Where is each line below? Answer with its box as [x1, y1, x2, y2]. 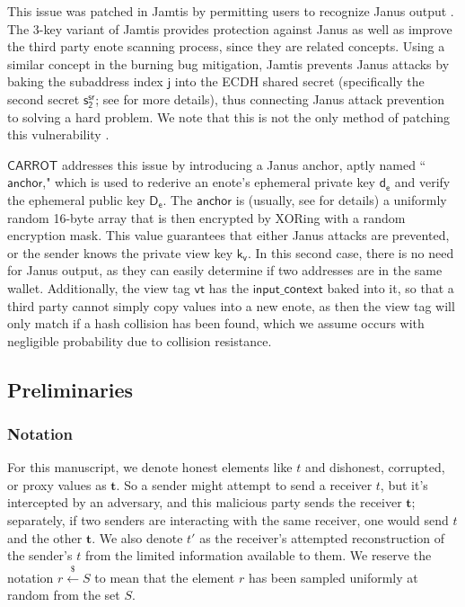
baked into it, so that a [327, 278, 454, 297]
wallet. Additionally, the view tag [7, 278, 190, 297]
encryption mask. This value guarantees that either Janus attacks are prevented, [7, 226, 450, 245]
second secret [7, 89, 80, 108]
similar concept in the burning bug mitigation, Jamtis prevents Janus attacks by [7, 54, 450, 73]
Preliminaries [7, 375, 134, 403]
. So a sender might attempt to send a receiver [116, 475, 373, 494]
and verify [394, 173, 451, 192]
